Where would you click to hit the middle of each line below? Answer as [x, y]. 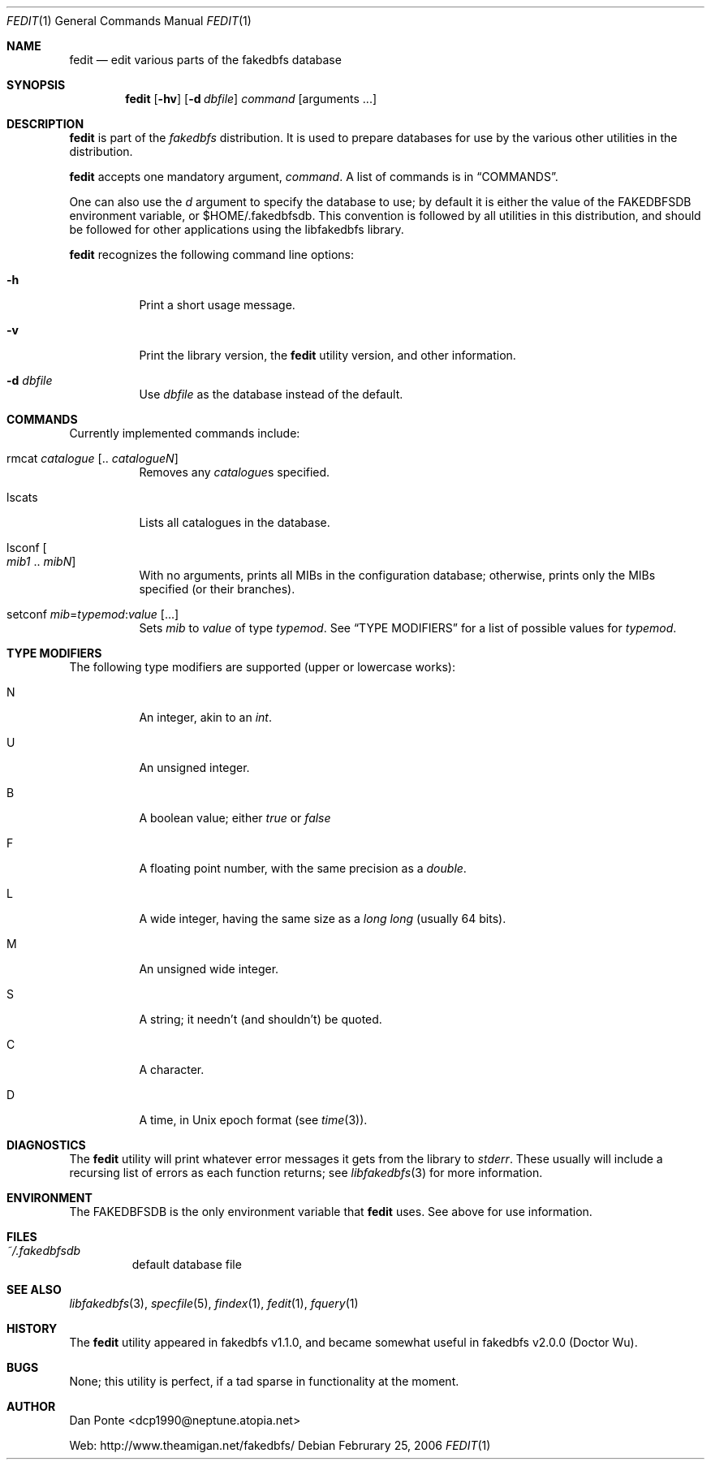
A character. [172, 1069]
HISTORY [32, 1328]
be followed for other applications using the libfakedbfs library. [237, 229]
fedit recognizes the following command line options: [211, 254]
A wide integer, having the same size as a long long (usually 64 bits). [323, 918]
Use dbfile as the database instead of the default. [271, 394]
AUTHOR [31, 1406]
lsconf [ [27, 548]
